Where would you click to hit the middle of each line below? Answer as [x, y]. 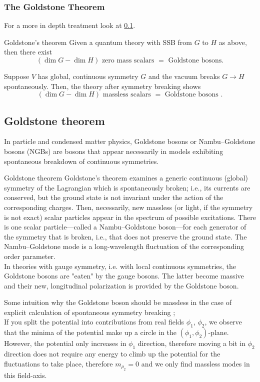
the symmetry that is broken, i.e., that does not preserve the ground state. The [125, 236]
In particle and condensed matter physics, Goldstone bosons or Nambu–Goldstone [130, 141]
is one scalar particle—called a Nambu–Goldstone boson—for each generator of [125, 227]
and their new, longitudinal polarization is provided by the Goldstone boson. [121, 285]
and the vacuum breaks [184, 76]
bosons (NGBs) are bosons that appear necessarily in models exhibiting [114, 151]
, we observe [223, 322]
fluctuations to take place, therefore [58, 363]
